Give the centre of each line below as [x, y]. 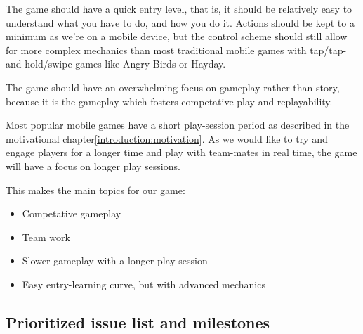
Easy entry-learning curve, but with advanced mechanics [144, 284]
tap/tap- [328, 50]
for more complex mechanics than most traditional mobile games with [156, 50]
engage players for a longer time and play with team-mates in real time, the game [181, 152]
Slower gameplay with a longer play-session [115, 261]
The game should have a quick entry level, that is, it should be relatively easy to [179, 8]
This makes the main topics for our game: [95, 190]
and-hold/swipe [39, 64]
